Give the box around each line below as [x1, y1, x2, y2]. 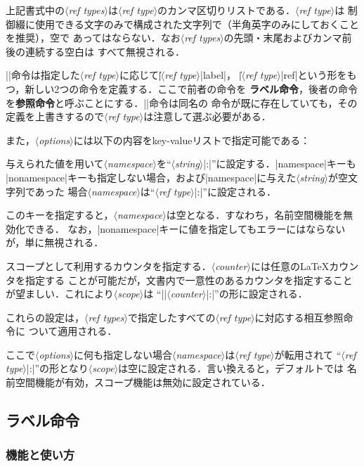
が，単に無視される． [6, 235, 104, 250]
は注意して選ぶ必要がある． [143, 109, 271, 124]
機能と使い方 [6, 446, 75, 463]
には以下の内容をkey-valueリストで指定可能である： [73, 132, 311, 147]
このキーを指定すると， [6, 207, 114, 222]
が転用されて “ [274, 347, 342, 362]
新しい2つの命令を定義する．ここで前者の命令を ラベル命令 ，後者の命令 [25, 81, 358, 96]
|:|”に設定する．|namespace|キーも [203, 156, 356, 171]
